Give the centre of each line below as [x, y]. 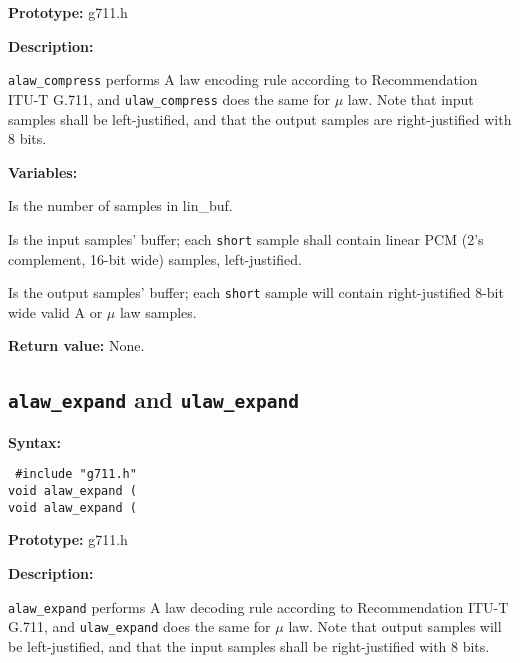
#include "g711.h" [76, 474]
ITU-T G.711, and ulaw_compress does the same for [169, 98]
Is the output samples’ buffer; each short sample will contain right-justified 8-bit [256, 292]
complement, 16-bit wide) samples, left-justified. [155, 258]
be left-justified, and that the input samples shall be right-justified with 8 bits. [249, 645]
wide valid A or [55, 311]
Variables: [43, 171]
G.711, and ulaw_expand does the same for [139, 626]
